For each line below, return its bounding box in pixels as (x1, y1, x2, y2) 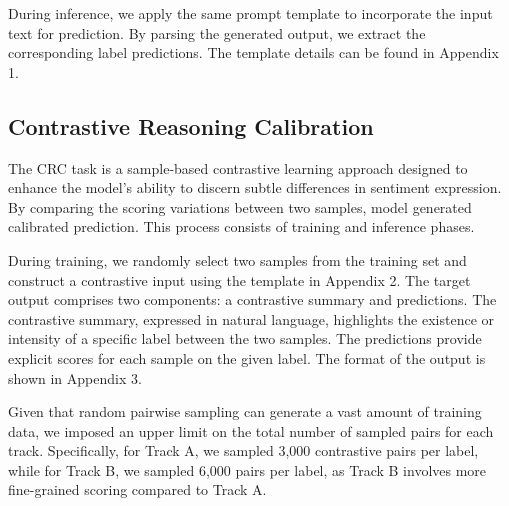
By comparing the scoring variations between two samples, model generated (8, 196, 472, 217)
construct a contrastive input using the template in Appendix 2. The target (8, 269, 471, 290)
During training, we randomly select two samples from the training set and (8, 249, 467, 270)
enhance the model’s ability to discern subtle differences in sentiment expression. (8, 177, 502, 198)
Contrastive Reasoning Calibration (8, 110, 374, 141)
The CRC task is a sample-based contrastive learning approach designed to (8, 157, 468, 178)
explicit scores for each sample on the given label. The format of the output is (8, 347, 486, 368)
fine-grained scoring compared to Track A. (8, 479, 267, 500)
